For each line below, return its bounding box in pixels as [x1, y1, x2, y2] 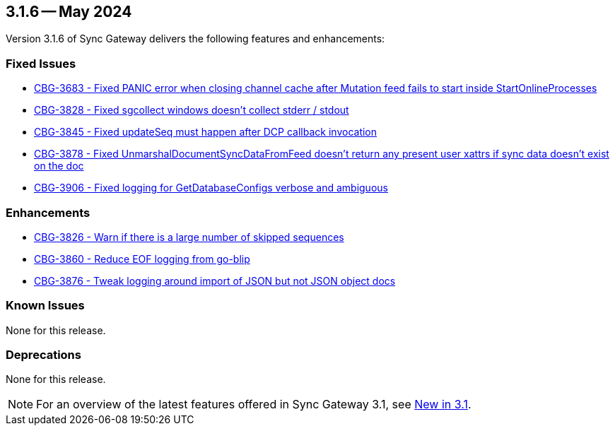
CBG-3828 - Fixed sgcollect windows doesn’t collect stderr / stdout [34, 104, 349, 117]
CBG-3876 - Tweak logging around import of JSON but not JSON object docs [34, 274, 396, 287]
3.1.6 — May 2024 [6, 3, 132, 20]
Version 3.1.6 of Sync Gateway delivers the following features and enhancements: [6, 33, 385, 45]
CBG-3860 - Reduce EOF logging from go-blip [34, 252, 250, 265]
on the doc [34, 160, 84, 172]
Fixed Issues [6, 56, 76, 71]
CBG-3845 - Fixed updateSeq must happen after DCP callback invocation [34, 126, 377, 138]
